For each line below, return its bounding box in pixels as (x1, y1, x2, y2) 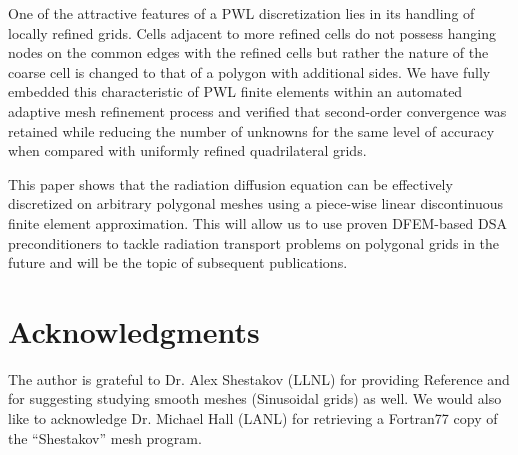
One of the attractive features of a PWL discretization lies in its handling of (8, 3, 475, 23)
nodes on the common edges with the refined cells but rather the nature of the (8, 42, 489, 63)
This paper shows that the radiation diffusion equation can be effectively (8, 173, 453, 194)
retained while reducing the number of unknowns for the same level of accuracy (8, 120, 495, 141)
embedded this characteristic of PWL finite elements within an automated (8, 81, 463, 102)
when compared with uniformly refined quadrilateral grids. (8, 140, 367, 161)
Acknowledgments (8, 310, 260, 351)
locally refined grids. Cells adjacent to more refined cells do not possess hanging (8, 22, 496, 43)
